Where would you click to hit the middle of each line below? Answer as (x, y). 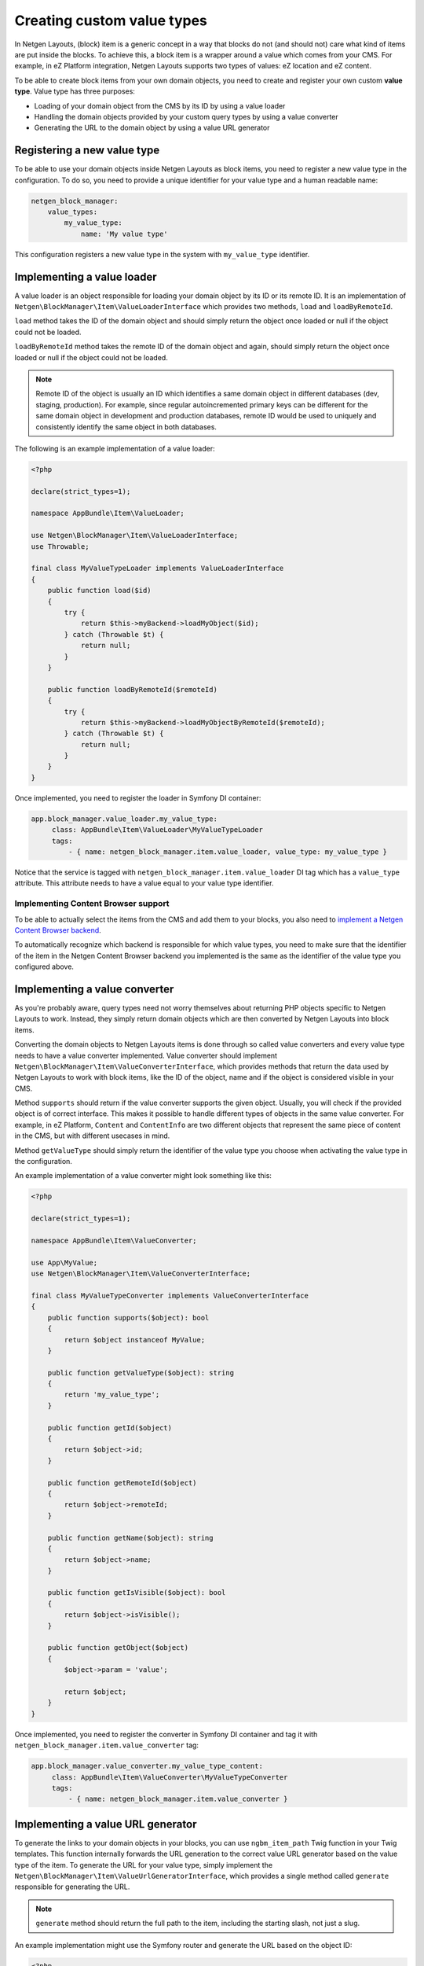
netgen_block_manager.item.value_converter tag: (107, 1745)
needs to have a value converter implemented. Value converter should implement (146, 1055)
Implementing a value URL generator (106, 1824)
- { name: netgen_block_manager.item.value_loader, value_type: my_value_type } (228, 852)
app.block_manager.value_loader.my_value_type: (124, 819)
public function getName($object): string (130, 1538)
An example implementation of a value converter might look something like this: (143, 1176)
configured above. (44, 966)
